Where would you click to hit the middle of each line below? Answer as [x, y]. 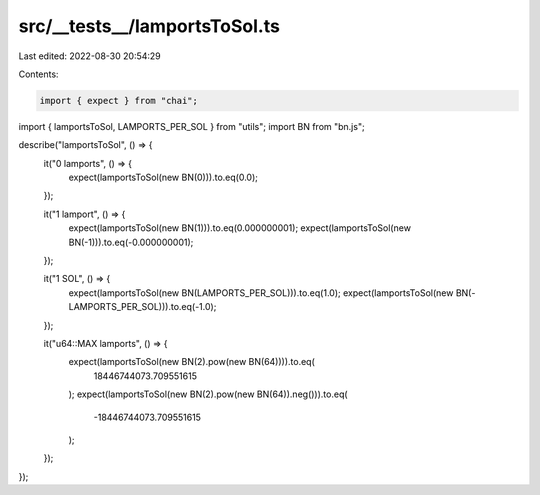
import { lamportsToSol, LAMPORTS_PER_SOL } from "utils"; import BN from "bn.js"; [191, 126]
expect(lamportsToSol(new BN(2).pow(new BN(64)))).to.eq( [191, 362]
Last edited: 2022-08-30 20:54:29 [90, 56]
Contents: [38, 74]
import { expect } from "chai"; [119, 100]
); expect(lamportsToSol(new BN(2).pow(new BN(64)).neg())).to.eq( [208, 394]
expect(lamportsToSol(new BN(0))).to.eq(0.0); [163, 177]
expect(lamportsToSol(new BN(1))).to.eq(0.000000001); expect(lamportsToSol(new [240, 228]
